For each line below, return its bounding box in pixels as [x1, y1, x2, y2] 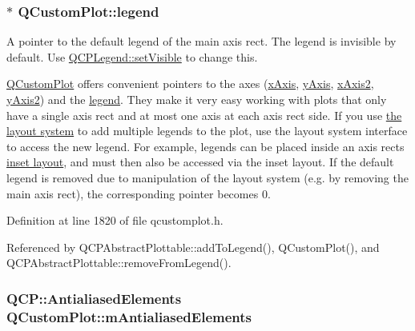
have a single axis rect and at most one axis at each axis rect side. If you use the [6, 106, 402, 123]
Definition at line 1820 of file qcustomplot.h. [6, 212, 224, 229]
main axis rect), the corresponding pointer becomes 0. [6, 185, 271, 201]
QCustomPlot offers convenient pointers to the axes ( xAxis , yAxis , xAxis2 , [6, 75, 374, 92]
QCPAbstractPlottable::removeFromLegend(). [6, 254, 232, 271]
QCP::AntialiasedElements [6, 288, 182, 308]
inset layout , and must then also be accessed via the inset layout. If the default [6, 154, 394, 170]
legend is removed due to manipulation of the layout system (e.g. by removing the [6, 169, 409, 185]
